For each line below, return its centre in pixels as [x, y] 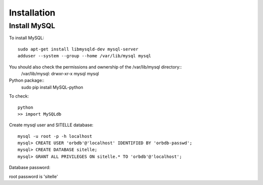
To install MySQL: [27, 38]
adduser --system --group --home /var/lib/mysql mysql [85, 56]
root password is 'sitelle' [34, 176]
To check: [19, 96]
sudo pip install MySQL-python [52, 87]
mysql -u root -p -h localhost [55, 136]
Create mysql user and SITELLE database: [51, 125]
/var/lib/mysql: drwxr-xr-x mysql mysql [60, 73]
